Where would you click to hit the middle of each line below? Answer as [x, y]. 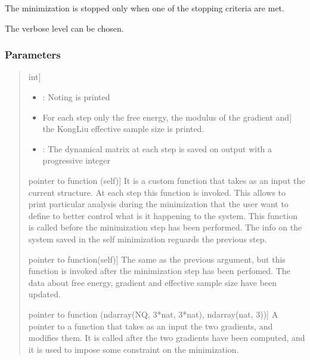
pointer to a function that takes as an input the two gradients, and [151, 326]
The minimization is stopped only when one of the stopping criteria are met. [145, 8]
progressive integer [77, 160]
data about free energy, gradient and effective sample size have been [153, 282]
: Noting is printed [76, 97]
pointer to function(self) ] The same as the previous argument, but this [157, 259]
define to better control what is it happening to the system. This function [163, 215]
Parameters [33, 55]
